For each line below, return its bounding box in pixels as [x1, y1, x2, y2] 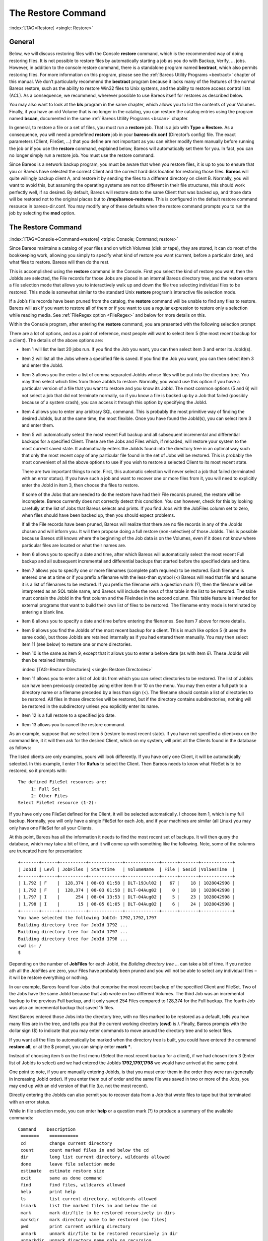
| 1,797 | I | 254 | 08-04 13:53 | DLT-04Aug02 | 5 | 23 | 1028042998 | [18, 894, 235, 900]
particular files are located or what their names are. [21, 542, 127, 548]
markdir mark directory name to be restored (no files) [20, 1217, 167, 1222]
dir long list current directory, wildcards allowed [20, 1154, 170, 1160]
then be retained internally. [21, 657, 76, 663]
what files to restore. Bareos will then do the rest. [9, 259, 110, 265]
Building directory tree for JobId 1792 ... [18, 922, 129, 928]
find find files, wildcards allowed [20, 1182, 126, 1187]
